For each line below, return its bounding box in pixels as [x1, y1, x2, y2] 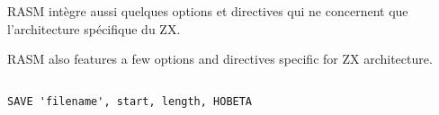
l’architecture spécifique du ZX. [7, 19, 181, 38]
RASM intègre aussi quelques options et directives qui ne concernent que [7, 2, 408, 21]
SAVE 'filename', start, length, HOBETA [7, 95, 253, 109]
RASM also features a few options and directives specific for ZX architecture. [7, 49, 433, 68]
